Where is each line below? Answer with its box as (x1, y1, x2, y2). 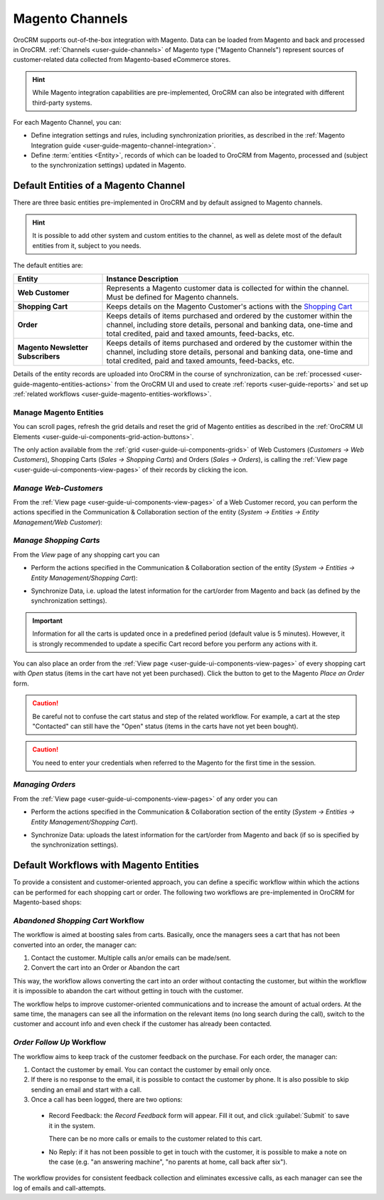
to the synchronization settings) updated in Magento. (31, 161, 186, 170)
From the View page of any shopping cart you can (13, 550, 160, 559)
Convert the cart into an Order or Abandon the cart (31, 963, 180, 972)
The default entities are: (13, 261, 83, 269)
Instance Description (106, 274, 179, 284)
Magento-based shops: (13, 898, 82, 906)
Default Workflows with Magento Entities (13, 859, 199, 871)
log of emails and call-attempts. (13, 1184, 106, 1192)
